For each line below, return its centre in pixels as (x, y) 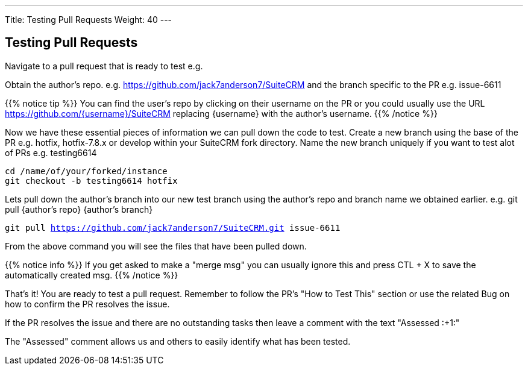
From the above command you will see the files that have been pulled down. (156, 246)
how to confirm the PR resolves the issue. (87, 304)
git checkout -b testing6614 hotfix (91, 180)
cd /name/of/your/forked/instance (86, 171)
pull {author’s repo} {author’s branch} (79, 209)
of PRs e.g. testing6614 (51, 152)
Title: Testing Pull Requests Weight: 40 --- (89, 20)
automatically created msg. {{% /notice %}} (92, 275)
